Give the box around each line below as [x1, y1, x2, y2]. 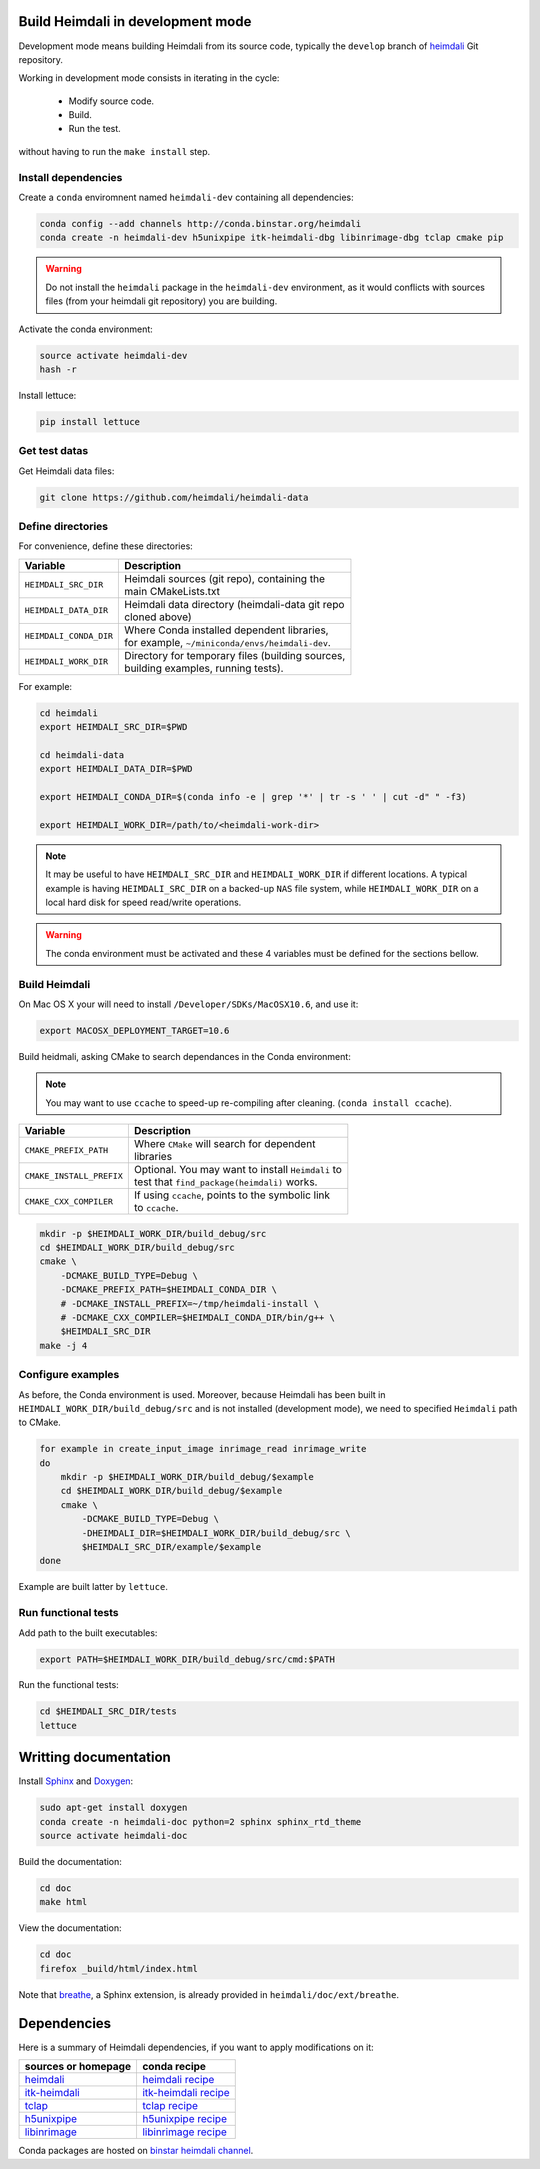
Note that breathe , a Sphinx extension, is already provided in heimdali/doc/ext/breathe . [18, 1988, 400, 2000]
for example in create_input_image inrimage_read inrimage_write [39, 1443, 367, 1455]
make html [39, 1896, 88, 1908]
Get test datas [18, 444, 89, 458]
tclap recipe [141, 2099, 199, 2113]
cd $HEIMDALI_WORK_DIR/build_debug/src [39, 1242, 235, 1254]
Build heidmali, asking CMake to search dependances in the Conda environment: [18, 1050, 352, 1062]
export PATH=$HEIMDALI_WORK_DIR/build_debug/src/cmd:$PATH [39, 1653, 335, 1665]
